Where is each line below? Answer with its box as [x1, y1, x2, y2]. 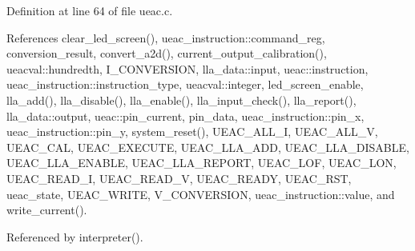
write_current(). [6, 201, 87, 218]
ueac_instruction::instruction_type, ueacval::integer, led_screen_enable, [6, 76, 364, 93]
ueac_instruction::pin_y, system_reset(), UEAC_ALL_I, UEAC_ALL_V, [6, 123, 378, 140]
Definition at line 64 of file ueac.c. [6, 2, 173, 18]
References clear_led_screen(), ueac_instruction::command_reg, [6, 29, 325, 46]
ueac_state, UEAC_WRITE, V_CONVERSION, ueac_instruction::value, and [6, 185, 395, 202]
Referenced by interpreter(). [6, 228, 143, 245]
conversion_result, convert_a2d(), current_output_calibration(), [6, 45, 327, 62]
